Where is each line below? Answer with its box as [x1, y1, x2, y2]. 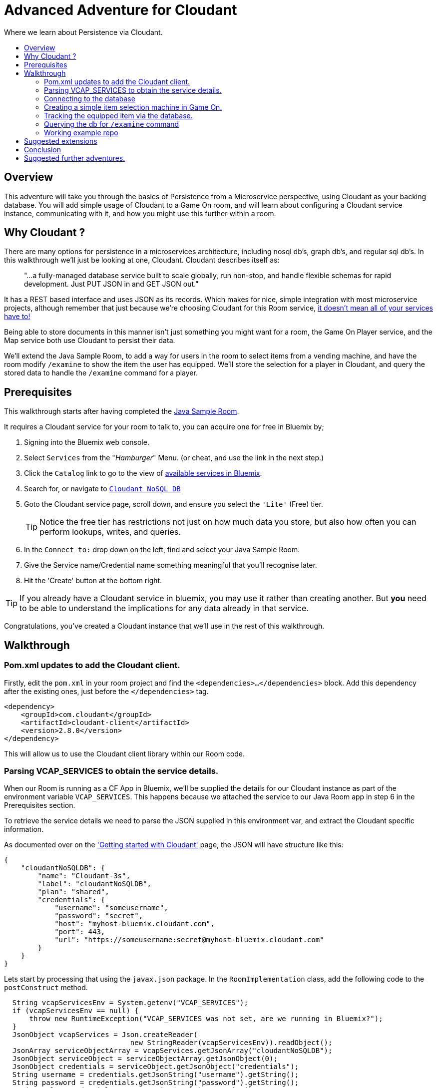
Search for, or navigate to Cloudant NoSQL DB [24, 484, 181, 493]
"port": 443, [54, 928, 105, 936]
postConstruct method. [4, 983, 88, 992]
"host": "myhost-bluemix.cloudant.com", [54, 920, 215, 928]
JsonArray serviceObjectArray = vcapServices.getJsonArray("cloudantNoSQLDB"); [12, 1047, 333, 1055]
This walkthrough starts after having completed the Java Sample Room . [4, 407, 239, 416]
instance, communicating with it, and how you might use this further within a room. [4, 209, 276, 218]
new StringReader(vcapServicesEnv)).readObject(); [130, 1039, 333, 1047]
